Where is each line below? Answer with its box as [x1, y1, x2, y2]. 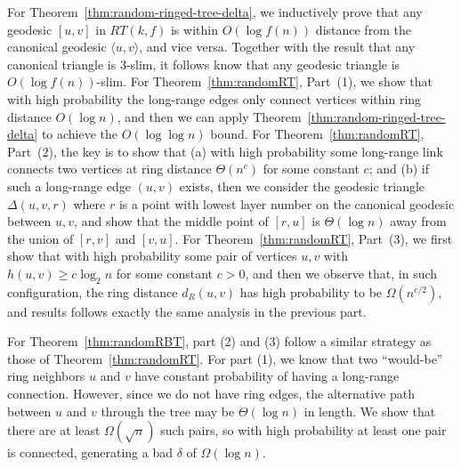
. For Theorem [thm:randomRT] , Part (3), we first [174, 229, 453, 247]
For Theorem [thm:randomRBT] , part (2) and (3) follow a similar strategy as [7, 332, 432, 351]
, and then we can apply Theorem [117, 107, 302, 125]
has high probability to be [239, 282, 383, 301]
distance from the [315, 20, 411, 38]
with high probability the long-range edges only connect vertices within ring [7, 89, 422, 108]
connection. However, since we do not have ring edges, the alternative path [7, 384, 415, 403]
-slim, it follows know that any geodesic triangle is [125, 54, 400, 73]
